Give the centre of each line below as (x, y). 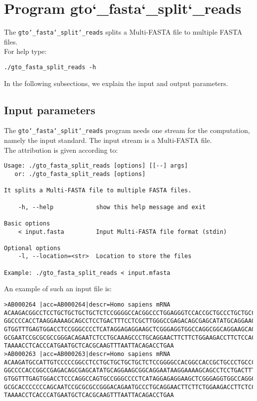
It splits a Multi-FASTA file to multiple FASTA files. (98, 191)
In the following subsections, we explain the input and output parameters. (116, 83)
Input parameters (50, 110)
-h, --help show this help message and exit (112, 207)
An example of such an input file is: (58, 289)
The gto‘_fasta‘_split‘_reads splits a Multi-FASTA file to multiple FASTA (123, 32)
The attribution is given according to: (61, 150)
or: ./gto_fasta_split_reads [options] (80, 174)
